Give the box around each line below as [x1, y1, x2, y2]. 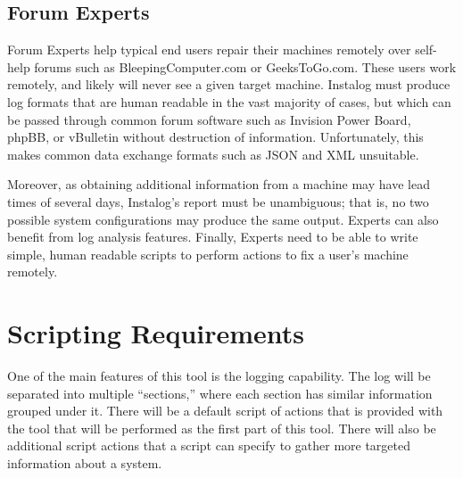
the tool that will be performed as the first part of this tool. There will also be [7, 418, 436, 437]
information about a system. [7, 454, 162, 473]
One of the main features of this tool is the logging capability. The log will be [7, 367, 431, 385]
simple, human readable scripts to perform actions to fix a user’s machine [7, 244, 409, 263]
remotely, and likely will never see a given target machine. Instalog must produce [7, 75, 451, 94]
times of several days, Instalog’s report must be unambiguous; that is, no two [7, 192, 429, 210]
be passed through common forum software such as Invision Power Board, [7, 110, 411, 128]
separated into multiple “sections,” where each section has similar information [7, 383, 433, 402]
